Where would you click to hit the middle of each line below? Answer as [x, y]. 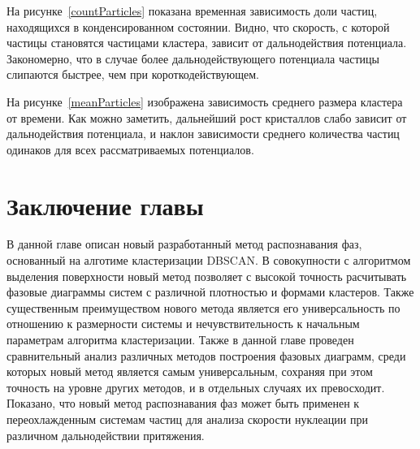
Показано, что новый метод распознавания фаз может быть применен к [183, 403]
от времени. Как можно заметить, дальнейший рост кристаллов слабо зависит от [207, 117]
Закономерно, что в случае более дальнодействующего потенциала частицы [193, 58]
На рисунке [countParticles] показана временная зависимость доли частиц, [192, 11]
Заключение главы [105, 205]
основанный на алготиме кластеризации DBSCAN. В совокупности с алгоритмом [209, 260]
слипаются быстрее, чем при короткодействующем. [133, 74]
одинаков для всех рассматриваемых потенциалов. [130, 149]
